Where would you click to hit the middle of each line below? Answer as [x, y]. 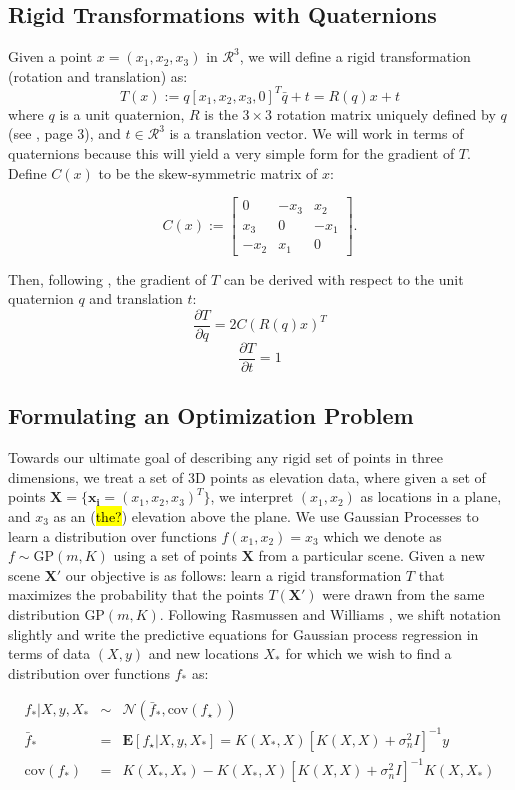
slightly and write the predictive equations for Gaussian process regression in [243, 633]
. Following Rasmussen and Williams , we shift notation [330, 614]
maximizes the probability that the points [136, 594]
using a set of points [175, 555]
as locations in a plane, [431, 496]
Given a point [50, 56]
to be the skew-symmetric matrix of [208, 172]
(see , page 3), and [64, 133]
